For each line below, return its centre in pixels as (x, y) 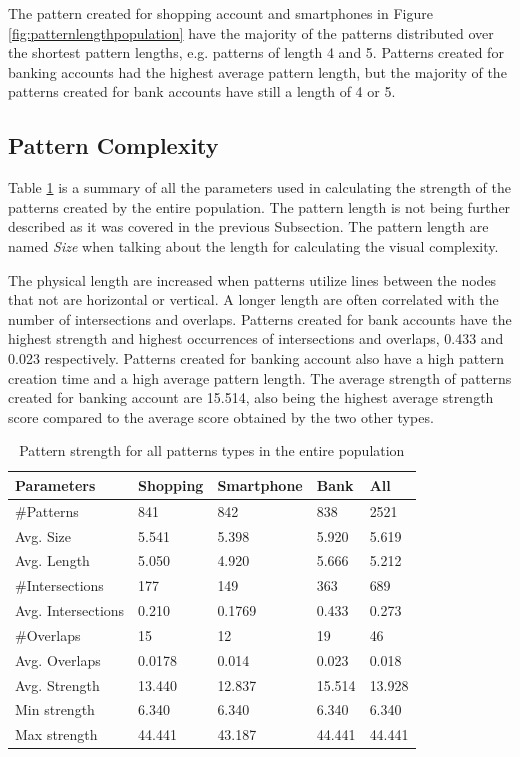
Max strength (56, 734)
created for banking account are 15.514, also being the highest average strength (251, 397)
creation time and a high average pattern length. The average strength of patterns (260, 377)
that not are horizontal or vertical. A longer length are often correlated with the (253, 299)
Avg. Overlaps (58, 659)
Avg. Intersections (70, 610)
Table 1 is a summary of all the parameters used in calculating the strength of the (259, 187)
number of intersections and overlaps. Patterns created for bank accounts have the (260, 318)
